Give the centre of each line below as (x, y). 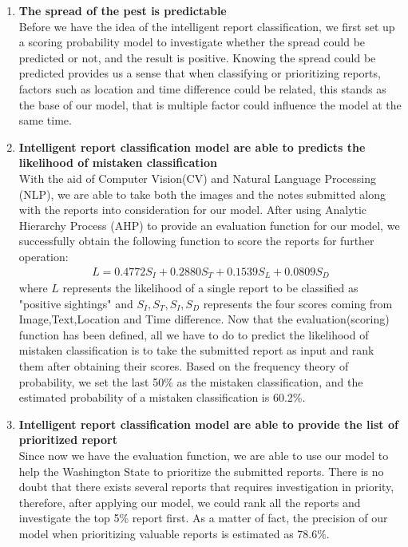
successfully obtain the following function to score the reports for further (196, 241)
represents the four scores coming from (298, 303)
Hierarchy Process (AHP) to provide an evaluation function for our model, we (209, 225)
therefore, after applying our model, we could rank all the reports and (190, 502)
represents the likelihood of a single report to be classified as (210, 287)
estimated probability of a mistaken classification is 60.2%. (162, 397)
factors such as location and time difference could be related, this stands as (202, 88)
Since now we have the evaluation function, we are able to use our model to (204, 455)
